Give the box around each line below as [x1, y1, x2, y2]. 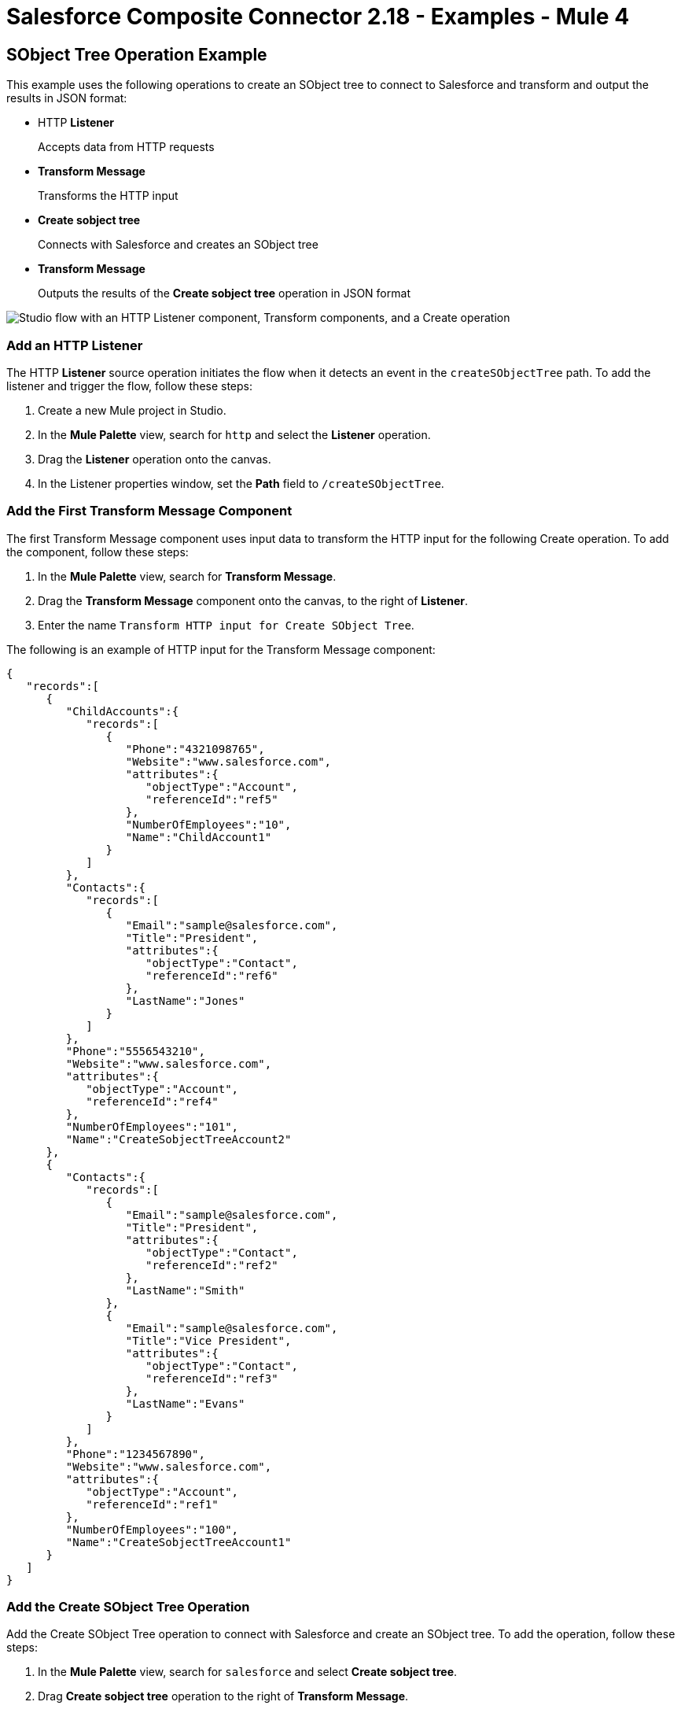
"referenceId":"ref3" [145, 1371, 278, 1385]
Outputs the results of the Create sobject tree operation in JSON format [38, 286, 410, 301]
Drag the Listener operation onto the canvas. [38, 452, 271, 466]
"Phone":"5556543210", [65, 1044, 205, 1058]
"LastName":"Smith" [125, 1283, 245, 1297]
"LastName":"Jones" [125, 994, 245, 1007]
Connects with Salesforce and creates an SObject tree [38, 238, 318, 252]
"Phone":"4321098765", [125, 742, 265, 755]
